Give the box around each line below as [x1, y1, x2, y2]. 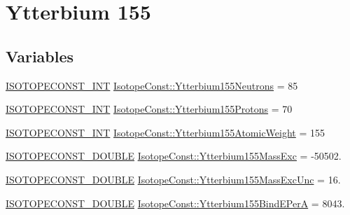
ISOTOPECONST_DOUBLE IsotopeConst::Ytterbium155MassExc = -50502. [6, 148, 342, 163]
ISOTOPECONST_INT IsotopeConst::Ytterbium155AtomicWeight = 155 [6, 125, 325, 139]
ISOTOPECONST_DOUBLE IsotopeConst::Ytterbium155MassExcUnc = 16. [6, 172, 341, 186]
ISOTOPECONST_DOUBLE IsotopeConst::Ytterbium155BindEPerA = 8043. [6, 195, 345, 210]
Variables [6, 45, 74, 67]
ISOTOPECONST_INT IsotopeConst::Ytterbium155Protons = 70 [6, 102, 293, 116]
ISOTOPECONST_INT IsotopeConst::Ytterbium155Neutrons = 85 [6, 78, 298, 92]
